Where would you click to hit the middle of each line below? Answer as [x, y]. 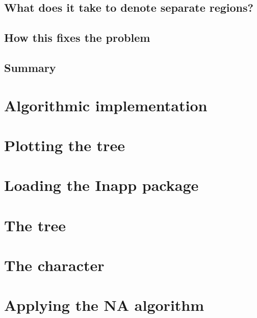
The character [54, 265]
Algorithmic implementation [106, 105]
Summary [30, 67]
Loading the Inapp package [101, 185]
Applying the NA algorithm [104, 305]
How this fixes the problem [77, 38]
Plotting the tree [65, 145]
